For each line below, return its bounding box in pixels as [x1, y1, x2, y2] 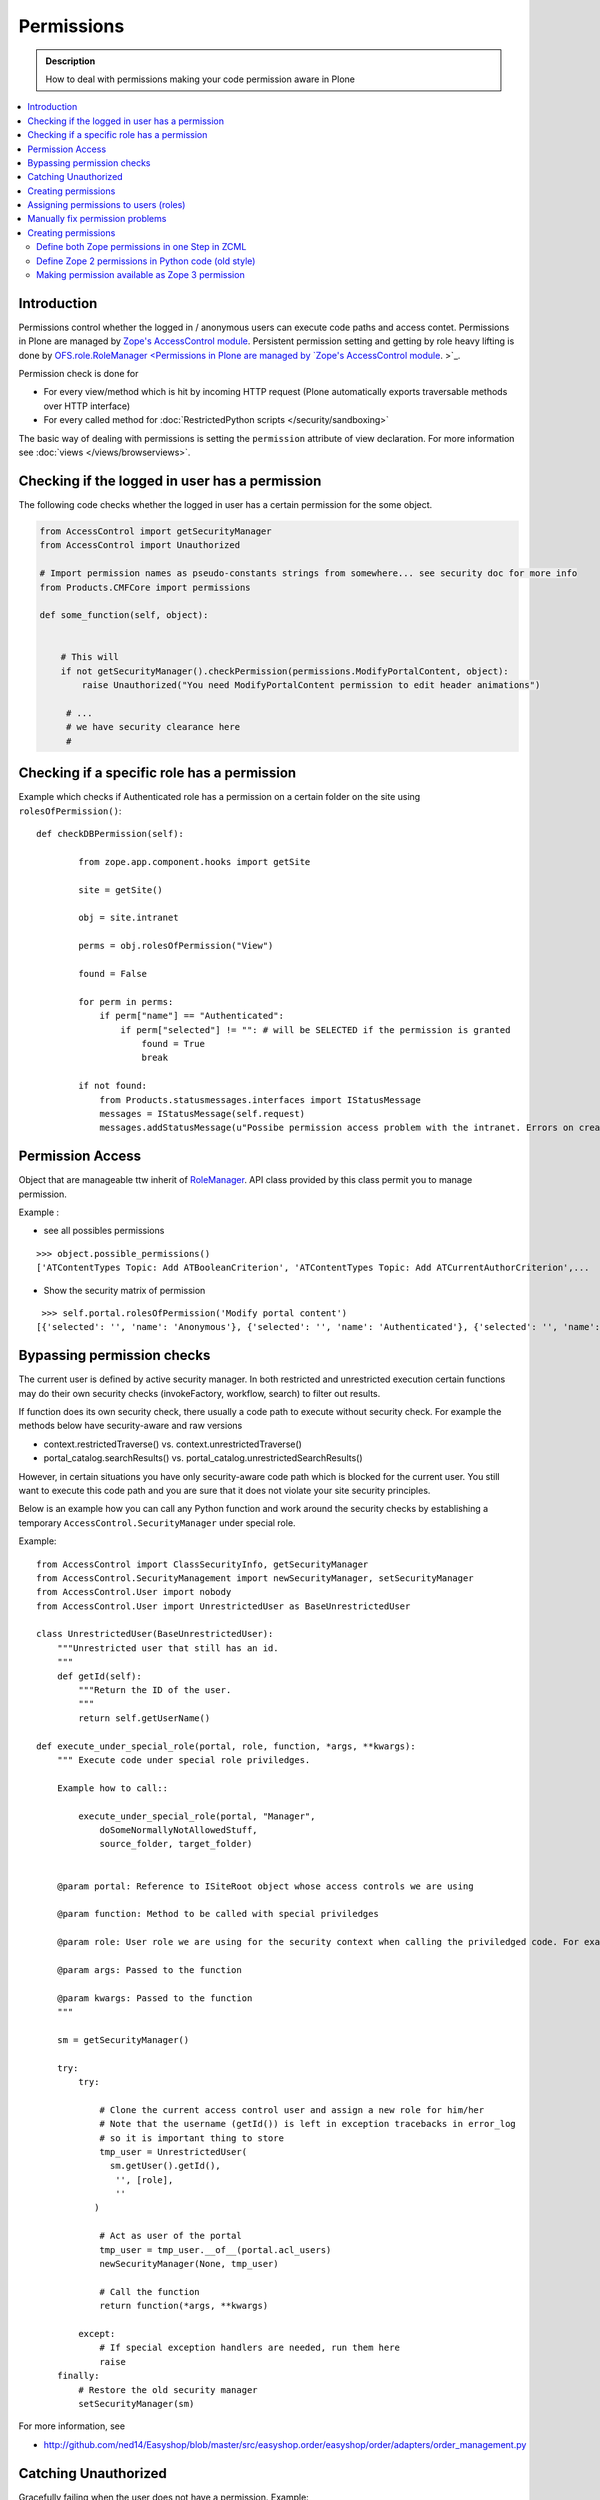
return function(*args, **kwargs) [99, 2300, 269, 2312]
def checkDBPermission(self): [36, 828, 185, 840]
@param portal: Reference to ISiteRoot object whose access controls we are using [56, 1880, 474, 1892]
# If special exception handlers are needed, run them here [99, 2342, 400, 2354]
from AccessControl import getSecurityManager [39, 525, 272, 537]
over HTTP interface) [43, 400, 131, 412]
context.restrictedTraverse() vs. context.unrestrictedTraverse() [43, 1438, 302, 1450]
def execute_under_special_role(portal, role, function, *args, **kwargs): [36, 1740, 416, 1752]
